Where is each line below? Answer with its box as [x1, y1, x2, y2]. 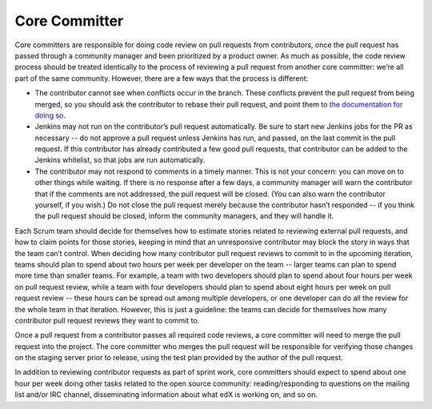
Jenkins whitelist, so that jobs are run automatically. [34, 155, 206, 165]
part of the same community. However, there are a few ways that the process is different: [14, 73, 309, 83]
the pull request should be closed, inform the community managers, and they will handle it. [34, 211, 334, 221]
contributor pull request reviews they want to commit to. [14, 315, 200, 325]
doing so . [34, 110, 66, 120]
